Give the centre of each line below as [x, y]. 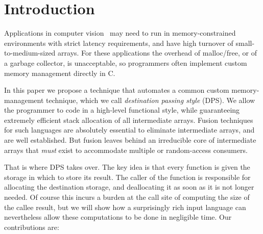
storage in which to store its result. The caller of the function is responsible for [127, 177]
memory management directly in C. [60, 73]
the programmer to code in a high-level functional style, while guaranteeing [122, 110]
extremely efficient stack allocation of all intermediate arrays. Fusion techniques [129, 120]
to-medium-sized [30, 53]
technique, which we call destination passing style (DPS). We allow [151, 100]
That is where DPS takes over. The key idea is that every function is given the [127, 167]
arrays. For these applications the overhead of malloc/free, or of [157, 53]
